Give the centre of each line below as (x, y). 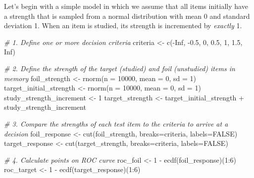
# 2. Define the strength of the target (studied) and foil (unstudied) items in (120, 68)
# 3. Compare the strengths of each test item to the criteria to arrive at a (116, 123)
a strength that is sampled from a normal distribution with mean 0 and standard (127, 16)
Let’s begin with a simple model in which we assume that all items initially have (126, 6)
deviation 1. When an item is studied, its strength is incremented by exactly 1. (123, 25)
